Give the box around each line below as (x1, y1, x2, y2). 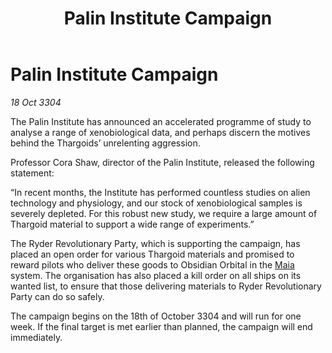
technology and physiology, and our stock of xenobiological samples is (10, 197, 303, 209)
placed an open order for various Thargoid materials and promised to (10, 248, 295, 260)
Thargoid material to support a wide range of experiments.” (10, 218, 255, 230)
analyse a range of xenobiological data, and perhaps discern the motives (10, 126, 311, 138)
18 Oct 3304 (10, 96, 62, 108)
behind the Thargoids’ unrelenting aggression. (10, 137, 201, 149)
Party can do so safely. (10, 290, 105, 302)
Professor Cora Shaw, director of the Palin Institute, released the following (10, 156, 315, 168)
